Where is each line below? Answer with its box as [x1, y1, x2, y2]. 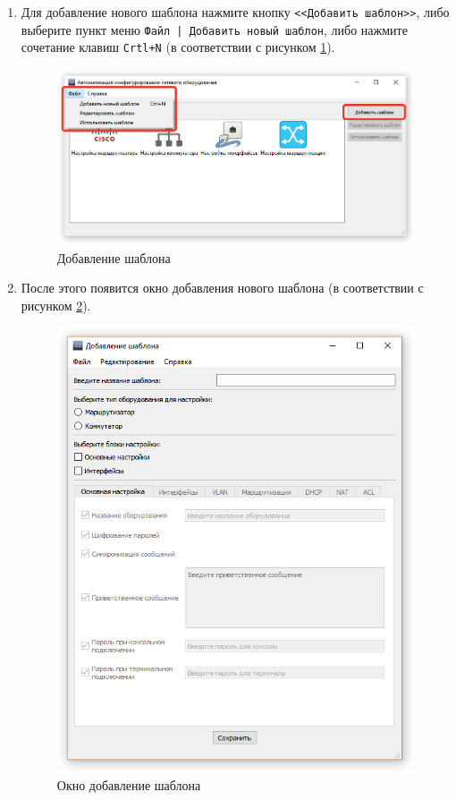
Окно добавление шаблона [56, 776, 201, 795]
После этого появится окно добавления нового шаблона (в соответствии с [21, 278, 424, 297]
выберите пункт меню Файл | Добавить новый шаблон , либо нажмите [21, 20, 408, 38]
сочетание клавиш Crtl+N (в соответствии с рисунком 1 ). [21, 38, 335, 56]
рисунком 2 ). [21, 295, 91, 314]
